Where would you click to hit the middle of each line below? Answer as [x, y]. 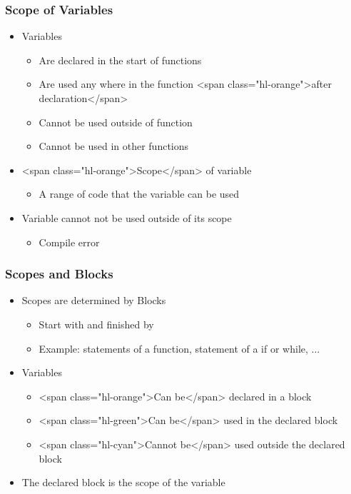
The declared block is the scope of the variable [123, 482]
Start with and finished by [96, 324]
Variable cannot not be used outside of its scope [127, 217]
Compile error [69, 242]
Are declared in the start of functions [120, 60]
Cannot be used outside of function [116, 122]
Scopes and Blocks [59, 274]
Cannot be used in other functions [114, 146]
